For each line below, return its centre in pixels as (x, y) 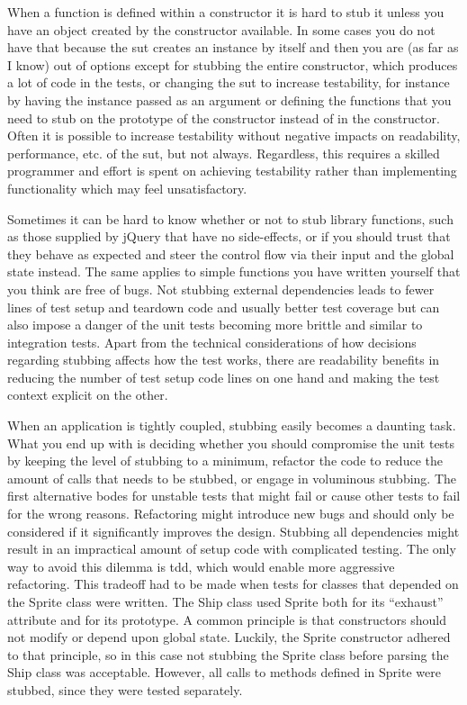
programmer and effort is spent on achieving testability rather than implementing (232, 171)
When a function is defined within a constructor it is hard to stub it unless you (226, 12)
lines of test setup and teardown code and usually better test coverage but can (224, 307)
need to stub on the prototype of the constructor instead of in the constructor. (224, 117)
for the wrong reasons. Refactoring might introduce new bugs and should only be (231, 514)
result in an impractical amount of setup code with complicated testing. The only (232, 549)
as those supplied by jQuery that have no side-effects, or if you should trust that (229, 236)
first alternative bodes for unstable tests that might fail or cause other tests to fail (234, 496)
